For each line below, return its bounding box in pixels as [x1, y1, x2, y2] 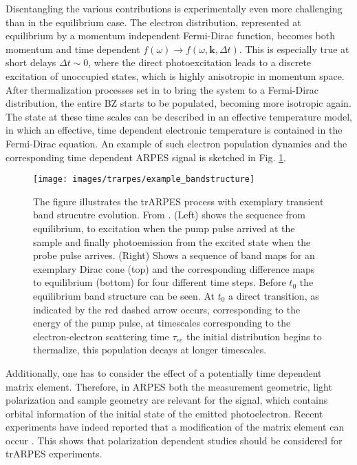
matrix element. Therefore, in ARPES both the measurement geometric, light [6, 379, 332, 393]
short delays [6, 55, 56, 70]
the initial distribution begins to [186, 329, 322, 343]
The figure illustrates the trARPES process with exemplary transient [33, 194, 324, 208]
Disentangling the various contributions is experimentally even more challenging [6, 1, 343, 15]
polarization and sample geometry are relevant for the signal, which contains [6, 393, 328, 407]
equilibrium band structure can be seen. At [33, 288, 215, 302]
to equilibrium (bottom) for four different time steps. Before [33, 275, 286, 289]
